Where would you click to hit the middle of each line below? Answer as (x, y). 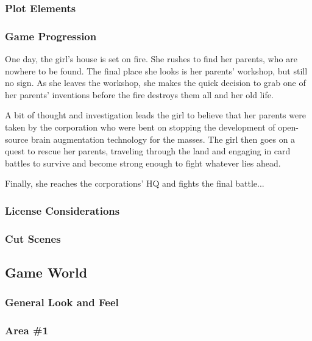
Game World (46, 272)
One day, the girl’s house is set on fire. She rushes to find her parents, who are (151, 59)
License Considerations (62, 210)
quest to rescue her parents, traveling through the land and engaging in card (148, 151)
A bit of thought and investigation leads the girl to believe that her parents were (155, 115)
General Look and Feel (62, 302)
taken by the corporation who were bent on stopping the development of (140, 127)
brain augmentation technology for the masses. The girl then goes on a (163, 139)
